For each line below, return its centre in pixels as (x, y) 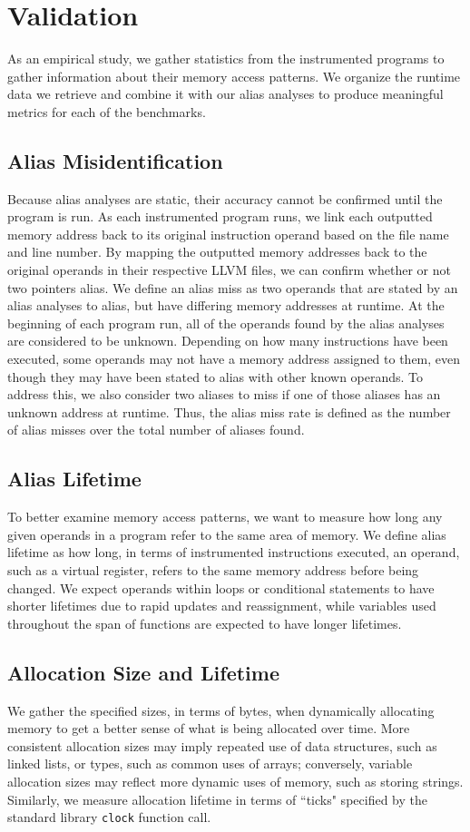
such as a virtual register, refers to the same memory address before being (213, 570)
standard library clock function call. (109, 817)
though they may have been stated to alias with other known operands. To (215, 376)
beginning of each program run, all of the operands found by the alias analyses (226, 323)
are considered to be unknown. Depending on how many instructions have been (228, 341)
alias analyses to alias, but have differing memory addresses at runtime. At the (226, 305)
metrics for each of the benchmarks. (107, 111)
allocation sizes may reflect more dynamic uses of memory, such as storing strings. (235, 781)
